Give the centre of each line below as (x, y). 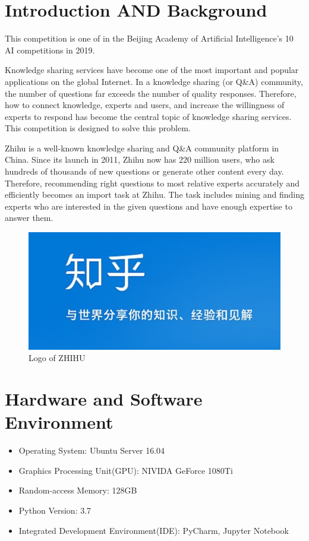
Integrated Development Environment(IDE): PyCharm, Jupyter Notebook (154, 530)
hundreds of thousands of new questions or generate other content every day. (144, 171)
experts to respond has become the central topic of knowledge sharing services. (148, 116)
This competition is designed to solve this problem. (98, 128)
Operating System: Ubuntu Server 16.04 (92, 450)
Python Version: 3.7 (55, 510)
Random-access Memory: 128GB (78, 490)
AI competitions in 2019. (50, 50)
